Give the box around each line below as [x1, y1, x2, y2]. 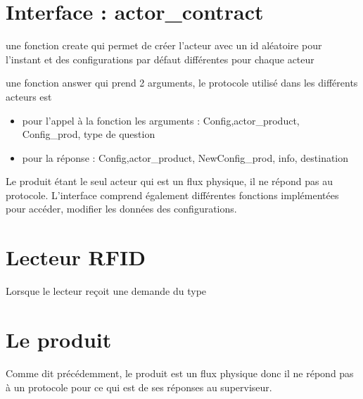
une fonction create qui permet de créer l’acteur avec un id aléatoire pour [6, 38, 322, 53]
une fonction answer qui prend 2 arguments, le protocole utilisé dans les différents [6, 75, 358, 90]
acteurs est [6, 89, 52, 103]
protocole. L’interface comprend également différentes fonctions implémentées [6, 187, 339, 202]
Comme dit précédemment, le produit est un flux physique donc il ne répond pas [6, 365, 354, 380]
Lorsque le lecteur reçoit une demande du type [6, 284, 207, 298]
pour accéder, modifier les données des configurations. [6, 201, 237, 216]
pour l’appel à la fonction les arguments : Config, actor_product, [22, 113, 300, 127]
